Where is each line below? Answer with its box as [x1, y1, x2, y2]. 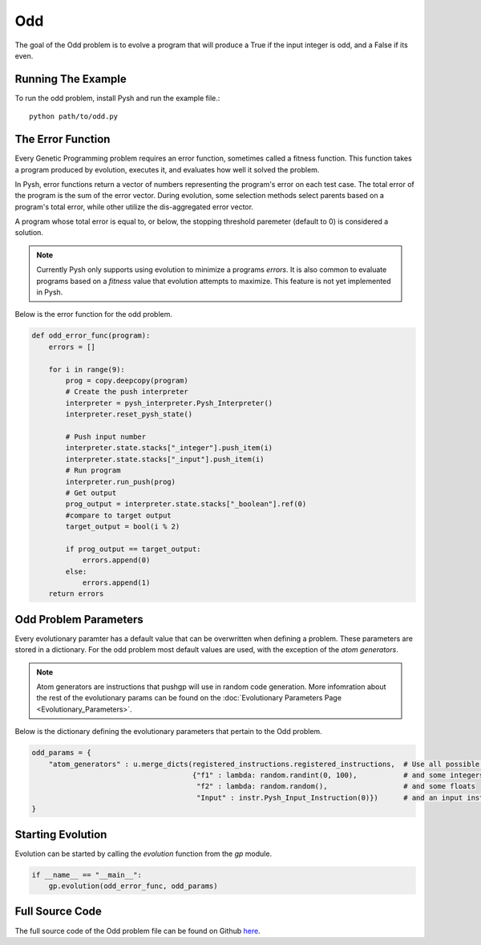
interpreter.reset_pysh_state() [65, 410, 192, 419]
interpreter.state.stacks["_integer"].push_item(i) [65, 444, 273, 452]
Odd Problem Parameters [14, 612, 143, 626]
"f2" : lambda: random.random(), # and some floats [196, 782, 476, 791]
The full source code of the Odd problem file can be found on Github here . [14, 926, 261, 935]
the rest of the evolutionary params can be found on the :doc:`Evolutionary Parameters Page [36, 693, 342, 703]
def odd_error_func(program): [31, 331, 151, 340]
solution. [14, 228, 44, 237]
